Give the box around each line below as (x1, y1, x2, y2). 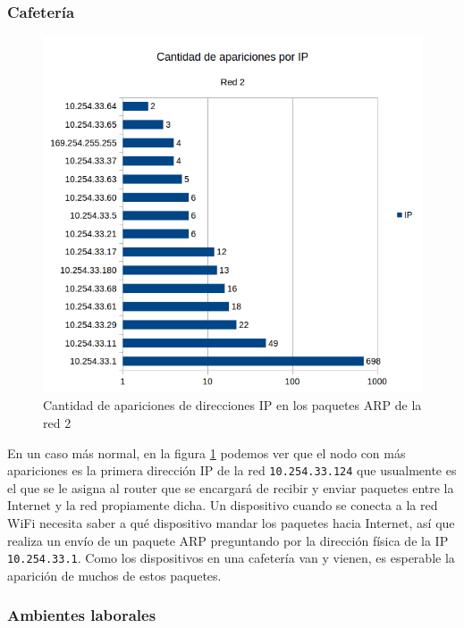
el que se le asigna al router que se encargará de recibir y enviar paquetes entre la (7, 478, 454, 497)
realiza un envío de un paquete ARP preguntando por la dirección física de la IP (7, 531, 449, 549)
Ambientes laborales (7, 604, 156, 626)
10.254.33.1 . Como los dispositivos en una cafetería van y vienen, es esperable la (7, 548, 455, 567)
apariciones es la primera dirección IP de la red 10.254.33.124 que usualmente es (7, 461, 457, 480)
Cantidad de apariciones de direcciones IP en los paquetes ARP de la (43, 396, 422, 414)
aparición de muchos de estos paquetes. (7, 565, 222, 584)
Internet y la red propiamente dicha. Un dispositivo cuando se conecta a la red (7, 496, 438, 515)
